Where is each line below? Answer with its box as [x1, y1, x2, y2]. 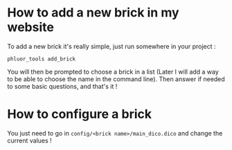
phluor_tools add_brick [7, 55, 76, 63]
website [7, 19, 54, 35]
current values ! [7, 136, 52, 144]
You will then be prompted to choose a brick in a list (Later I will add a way [7, 67, 220, 76]
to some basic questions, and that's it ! [7, 82, 118, 90]
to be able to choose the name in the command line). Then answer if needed [7, 74, 225, 83]
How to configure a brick [7, 107, 152, 122]
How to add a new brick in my [7, 5, 179, 21]
